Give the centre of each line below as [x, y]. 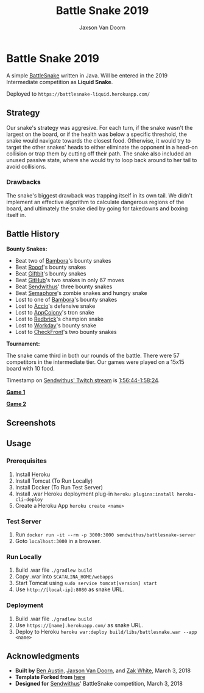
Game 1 [16, 392]
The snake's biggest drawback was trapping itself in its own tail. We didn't [100, 195]
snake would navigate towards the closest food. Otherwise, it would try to [98, 140]
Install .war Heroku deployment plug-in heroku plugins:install [95, 494]
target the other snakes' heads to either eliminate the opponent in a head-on [102, 147]
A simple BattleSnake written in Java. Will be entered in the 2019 [87, 75]
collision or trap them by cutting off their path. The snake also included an [99, 154]
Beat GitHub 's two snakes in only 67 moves [69, 280]
